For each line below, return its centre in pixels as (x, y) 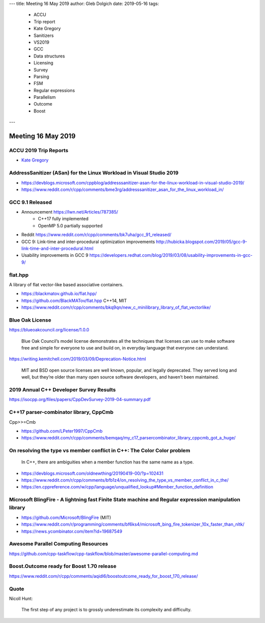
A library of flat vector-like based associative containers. (66, 284)
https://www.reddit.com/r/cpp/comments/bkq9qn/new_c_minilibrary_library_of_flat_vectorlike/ (116, 307)
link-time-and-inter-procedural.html (57, 248)
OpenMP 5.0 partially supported (70, 225)
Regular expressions (54, 90)
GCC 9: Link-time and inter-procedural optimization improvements (88, 242)
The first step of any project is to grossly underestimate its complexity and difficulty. (106, 610)
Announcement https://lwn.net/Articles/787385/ (70, 212)
